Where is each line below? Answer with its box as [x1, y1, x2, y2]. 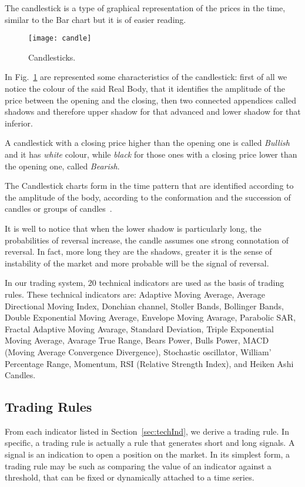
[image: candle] [28, 34, 92, 43]
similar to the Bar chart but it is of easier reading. [5, 13, 186, 25]
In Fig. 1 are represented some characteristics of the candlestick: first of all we [5, 71, 287, 83]
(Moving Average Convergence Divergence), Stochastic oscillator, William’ [5, 345, 272, 358]
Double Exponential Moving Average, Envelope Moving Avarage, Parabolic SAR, [5, 311, 296, 323]
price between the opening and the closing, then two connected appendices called [5, 94, 297, 106]
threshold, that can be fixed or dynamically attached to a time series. [5, 471, 254, 483]
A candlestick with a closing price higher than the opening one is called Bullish [5, 136, 290, 149]
